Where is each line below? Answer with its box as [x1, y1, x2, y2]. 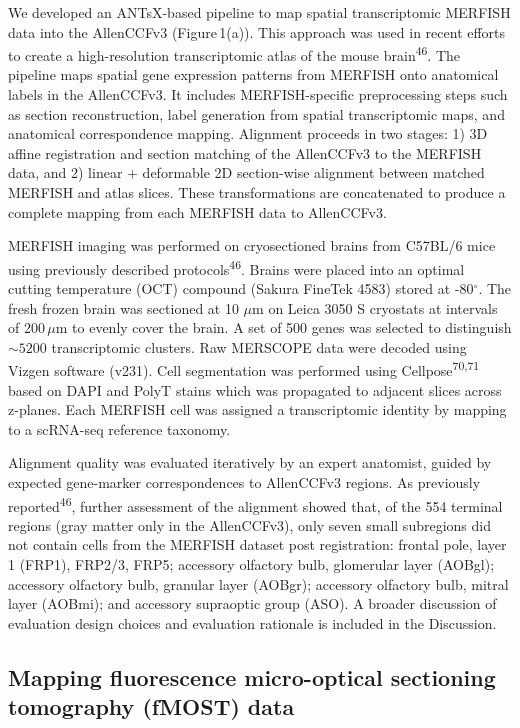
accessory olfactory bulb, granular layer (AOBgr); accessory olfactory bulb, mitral [8, 573, 509, 594]
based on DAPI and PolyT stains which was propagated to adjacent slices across [8, 379, 502, 400]
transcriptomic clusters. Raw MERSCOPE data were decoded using [51, 336, 467, 357]
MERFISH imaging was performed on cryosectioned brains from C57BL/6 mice [8, 235, 496, 256]
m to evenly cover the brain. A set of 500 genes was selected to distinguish [55, 317, 512, 338]
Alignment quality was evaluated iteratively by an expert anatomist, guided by [8, 452, 492, 473]
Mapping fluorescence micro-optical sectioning [8, 661, 496, 692]
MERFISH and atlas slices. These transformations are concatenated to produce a [8, 182, 506, 202]
